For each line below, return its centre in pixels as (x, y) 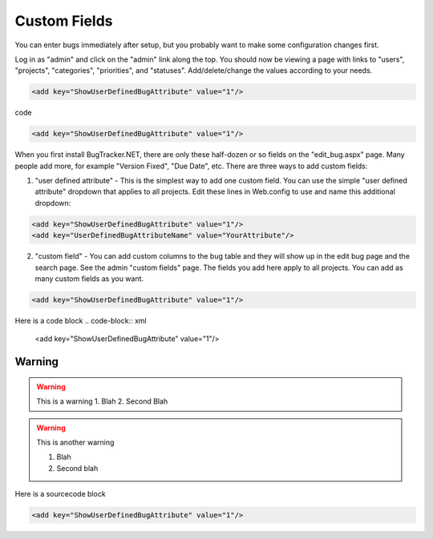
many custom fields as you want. (89, 278)
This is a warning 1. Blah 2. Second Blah (102, 401)
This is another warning (75, 442)
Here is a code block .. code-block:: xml (81, 320)
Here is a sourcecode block (60, 494)
